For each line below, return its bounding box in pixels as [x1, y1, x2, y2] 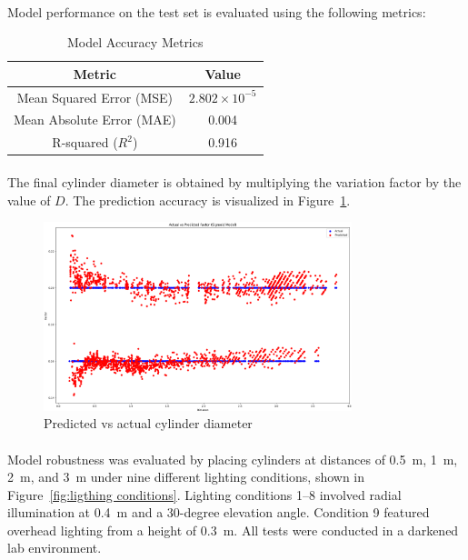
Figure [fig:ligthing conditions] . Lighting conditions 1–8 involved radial [7, 485, 402, 504]
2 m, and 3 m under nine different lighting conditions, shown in [7, 467, 365, 486]
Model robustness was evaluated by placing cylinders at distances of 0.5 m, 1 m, [7, 449, 458, 468]
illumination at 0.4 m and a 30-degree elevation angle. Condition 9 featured [7, 503, 430, 522]
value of [7, 190, 51, 209]
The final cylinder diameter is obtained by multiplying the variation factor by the [7, 173, 462, 191]
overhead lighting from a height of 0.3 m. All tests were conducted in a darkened [7, 520, 459, 539]
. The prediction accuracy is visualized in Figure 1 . [65, 190, 351, 209]
